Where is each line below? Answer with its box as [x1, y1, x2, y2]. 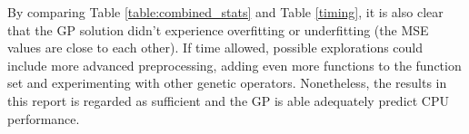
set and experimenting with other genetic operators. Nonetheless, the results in [7, 73, 447, 92]
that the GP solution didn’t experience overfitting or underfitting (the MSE [7, 20, 429, 39]
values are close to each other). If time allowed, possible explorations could [7, 38, 424, 57]
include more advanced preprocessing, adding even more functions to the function [7, 55, 462, 74]
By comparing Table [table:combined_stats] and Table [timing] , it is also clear [7, 3, 444, 21]
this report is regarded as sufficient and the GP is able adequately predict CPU [7, 91, 450, 110]
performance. [7, 109, 80, 128]
